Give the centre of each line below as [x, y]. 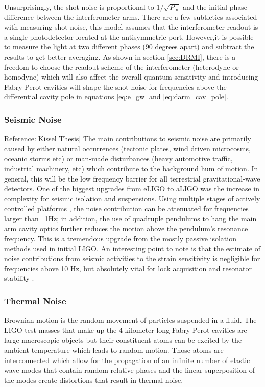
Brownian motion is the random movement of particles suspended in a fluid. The [130, 320]
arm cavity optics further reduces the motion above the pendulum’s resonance [126, 228]
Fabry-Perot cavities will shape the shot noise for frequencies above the [115, 86]
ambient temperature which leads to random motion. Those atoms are [114, 350]
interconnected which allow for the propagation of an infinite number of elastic [127, 360]
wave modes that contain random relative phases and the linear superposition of [129, 370]
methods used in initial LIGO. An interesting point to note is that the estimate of [132, 248]
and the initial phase [215, 7]
